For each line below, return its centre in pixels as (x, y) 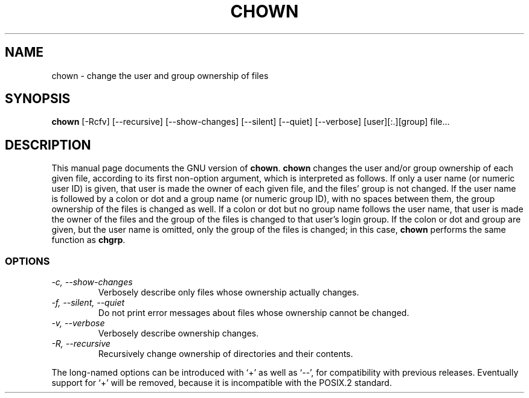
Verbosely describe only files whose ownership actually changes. (229, 292)
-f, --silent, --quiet (88, 303)
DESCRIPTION (48, 145)
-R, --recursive (81, 344)
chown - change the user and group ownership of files (160, 75)
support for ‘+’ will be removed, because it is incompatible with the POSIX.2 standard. (222, 383)
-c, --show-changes (92, 282)
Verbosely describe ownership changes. (178, 333)
